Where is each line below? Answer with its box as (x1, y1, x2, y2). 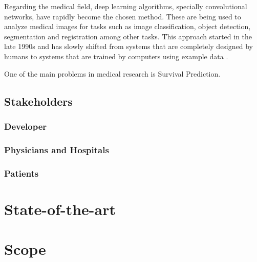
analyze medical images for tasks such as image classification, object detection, (4, 21, 251, 32)
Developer (4, 120, 47, 132)
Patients (4, 166, 39, 179)
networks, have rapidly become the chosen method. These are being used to (4, 11, 241, 21)
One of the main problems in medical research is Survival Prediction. (4, 68, 221, 79)
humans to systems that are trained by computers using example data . (4, 51, 228, 61)
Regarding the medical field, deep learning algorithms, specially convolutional (4, 1, 247, 11)
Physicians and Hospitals (4, 143, 109, 156)
